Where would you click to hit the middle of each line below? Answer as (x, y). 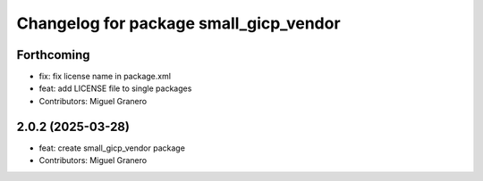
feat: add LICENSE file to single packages (115, 88)
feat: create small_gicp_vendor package (112, 148)
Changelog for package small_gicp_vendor (178, 23)
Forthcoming (53, 55)
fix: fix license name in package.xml (105, 77)
